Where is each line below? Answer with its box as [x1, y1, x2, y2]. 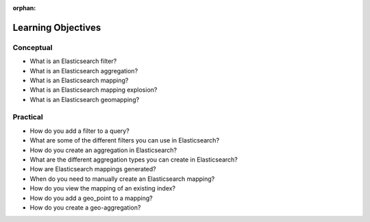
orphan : [12, 4, 36, 12]
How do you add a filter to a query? [29, 127, 129, 135]
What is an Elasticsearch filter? [29, 57, 117, 65]
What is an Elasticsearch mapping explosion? [29, 86, 158, 94]
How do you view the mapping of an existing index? [29, 184, 176, 193]
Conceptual [12, 42, 53, 52]
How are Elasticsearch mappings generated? [29, 165, 157, 173]
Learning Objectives [12, 21, 101, 34]
